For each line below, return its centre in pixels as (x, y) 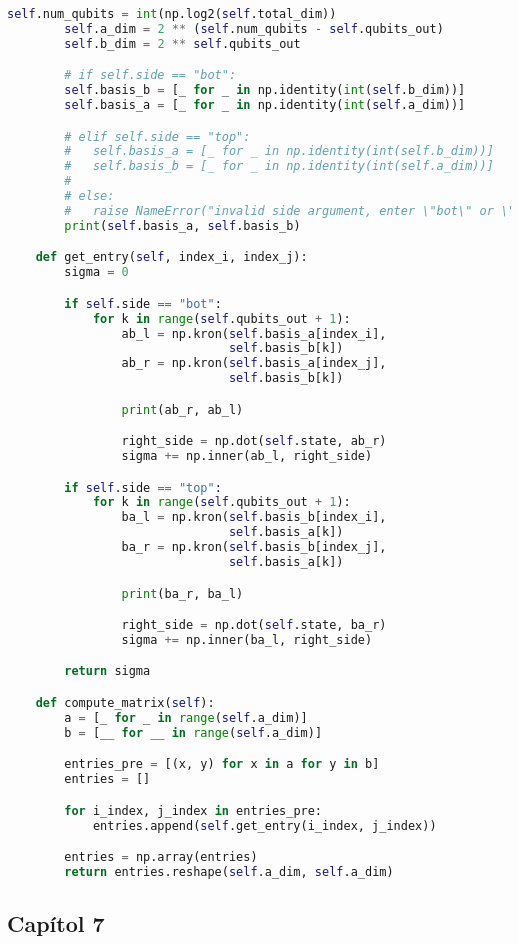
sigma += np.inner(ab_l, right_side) (247, 456)
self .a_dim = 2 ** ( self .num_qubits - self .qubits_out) (254, 28)
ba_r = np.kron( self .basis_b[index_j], (254, 547)
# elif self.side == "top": (157, 136)
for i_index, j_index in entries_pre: (193, 810)
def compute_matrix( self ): (125, 702)
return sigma (107, 671)
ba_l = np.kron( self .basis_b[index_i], (254, 517)
